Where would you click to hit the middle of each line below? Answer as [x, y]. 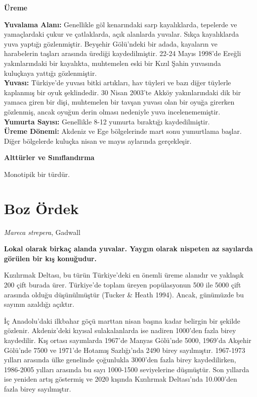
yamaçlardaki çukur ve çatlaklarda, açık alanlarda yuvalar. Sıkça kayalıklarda [122, 34]
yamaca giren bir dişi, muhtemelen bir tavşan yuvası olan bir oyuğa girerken [119, 102]
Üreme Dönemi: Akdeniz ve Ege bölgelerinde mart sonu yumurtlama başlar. [123, 131]
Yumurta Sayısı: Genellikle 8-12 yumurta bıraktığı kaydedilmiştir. [107, 121]
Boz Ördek [42, 208]
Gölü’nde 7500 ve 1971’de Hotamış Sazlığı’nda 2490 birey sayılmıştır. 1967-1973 [125, 350]
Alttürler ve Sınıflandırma [49, 157]
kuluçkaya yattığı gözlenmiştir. [50, 73]
